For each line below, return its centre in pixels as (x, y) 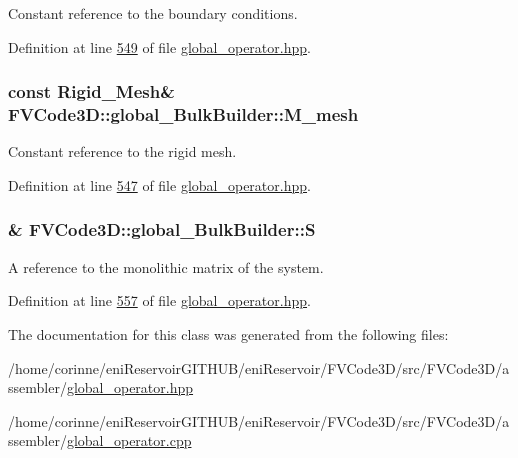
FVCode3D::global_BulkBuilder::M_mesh (183, 114)
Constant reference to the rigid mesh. (122, 151)
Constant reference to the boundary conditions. (153, 13)
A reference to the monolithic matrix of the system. (166, 266)
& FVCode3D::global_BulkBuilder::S (162, 229)
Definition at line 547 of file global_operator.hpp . (159, 184)
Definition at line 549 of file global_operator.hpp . (159, 46)
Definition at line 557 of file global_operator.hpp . (159, 300)
